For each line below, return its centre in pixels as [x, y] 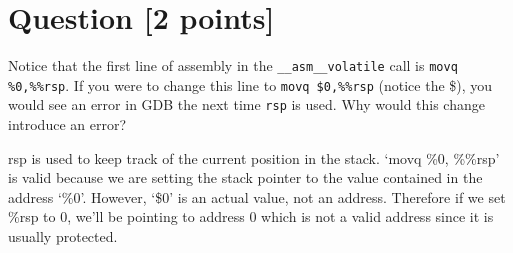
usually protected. [63, 236]
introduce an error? [67, 124]
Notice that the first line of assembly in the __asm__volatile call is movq [233, 65]
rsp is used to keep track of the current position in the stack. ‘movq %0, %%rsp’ [254, 157]
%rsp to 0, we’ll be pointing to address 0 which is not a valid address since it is [251, 216]
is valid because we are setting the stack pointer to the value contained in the [245, 177]
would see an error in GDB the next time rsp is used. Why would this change [246, 104]
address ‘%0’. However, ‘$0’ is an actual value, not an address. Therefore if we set [257, 196]
